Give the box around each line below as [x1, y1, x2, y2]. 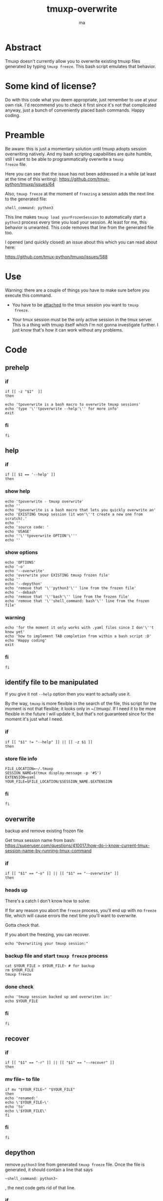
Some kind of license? [5, 80, 97, 92]
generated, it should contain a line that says [5, 1167, 93, 1173]
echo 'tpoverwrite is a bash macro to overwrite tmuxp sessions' [5, 402, 141, 407]
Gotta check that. [5, 922, 40, 928]
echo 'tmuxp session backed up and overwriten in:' [5, 994, 112, 1000]
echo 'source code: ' [5, 525, 49, 529]
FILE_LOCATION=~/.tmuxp [5, 766, 54, 771]
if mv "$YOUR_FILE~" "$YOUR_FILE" [5, 1087, 76, 1092]
